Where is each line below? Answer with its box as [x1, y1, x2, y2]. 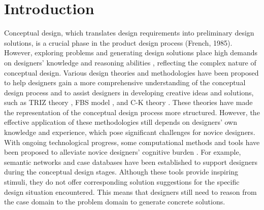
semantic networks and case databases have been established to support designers [4, 156, 258, 167]
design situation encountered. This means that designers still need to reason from [4, 186, 257, 197]
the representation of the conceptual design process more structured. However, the [4, 107, 260, 117]
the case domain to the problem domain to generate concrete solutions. [4, 196, 225, 207]
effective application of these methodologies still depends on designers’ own [4, 117, 237, 127]
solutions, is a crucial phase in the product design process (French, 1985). [4, 37, 233, 48]
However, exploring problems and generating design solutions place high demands [4, 47, 258, 58]
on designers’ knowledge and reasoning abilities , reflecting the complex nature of [4, 57, 256, 67]
